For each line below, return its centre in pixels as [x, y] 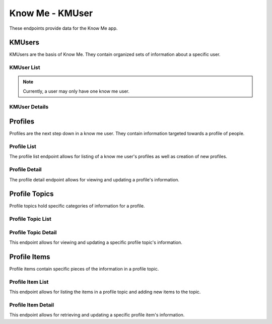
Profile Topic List [30, 219]
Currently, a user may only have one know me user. [76, 91]
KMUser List [25, 68]
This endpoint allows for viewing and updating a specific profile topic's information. [96, 242]
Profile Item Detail [32, 305]
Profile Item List [29, 282]
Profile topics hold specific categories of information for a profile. [77, 206]
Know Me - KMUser [51, 13]
